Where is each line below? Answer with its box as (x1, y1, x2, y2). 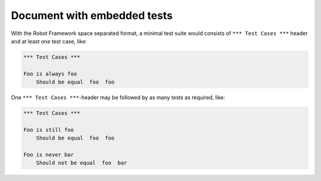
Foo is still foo (23, 126, 74, 133)
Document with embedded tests (11, 9, 173, 22)
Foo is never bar (23, 151, 74, 158)
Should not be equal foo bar (36, 160, 127, 166)
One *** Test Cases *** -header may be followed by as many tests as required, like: (11, 94, 225, 101)
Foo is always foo (23, 70, 77, 77)
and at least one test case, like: (11, 37, 87, 45)
